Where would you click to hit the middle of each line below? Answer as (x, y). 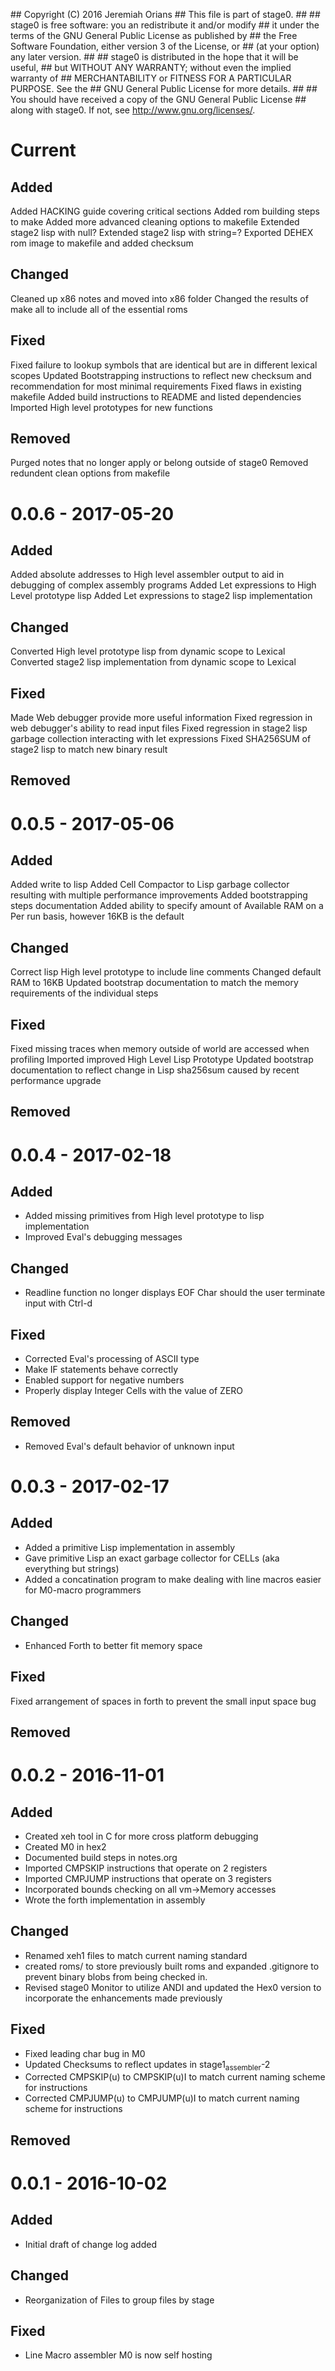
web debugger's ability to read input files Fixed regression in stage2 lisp (159, 728)
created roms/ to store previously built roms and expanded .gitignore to (172, 1966)
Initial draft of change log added (90, 2244)
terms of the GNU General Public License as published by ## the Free (154, 35)
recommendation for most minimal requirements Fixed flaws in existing (156, 386)
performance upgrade (56, 1081)
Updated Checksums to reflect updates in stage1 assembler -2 (147, 2065)
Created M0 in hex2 (65, 1846)
